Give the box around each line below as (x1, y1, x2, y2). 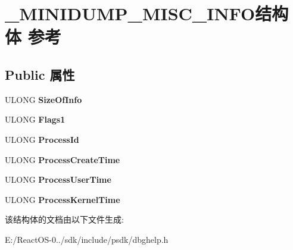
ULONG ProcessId (5, 133, 79, 145)
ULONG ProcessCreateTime (5, 153, 120, 165)
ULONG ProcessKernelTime (5, 193, 120, 205)
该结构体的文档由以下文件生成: (5, 213, 124, 226)
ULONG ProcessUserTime (5, 173, 111, 186)
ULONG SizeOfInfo (5, 93, 82, 105)
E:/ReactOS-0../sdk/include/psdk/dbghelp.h (5, 233, 169, 245)
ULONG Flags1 (5, 113, 66, 126)
